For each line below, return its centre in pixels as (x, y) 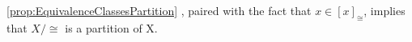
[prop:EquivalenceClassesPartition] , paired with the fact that (159, 10)
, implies (384, 10)
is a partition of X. (111, 27)
